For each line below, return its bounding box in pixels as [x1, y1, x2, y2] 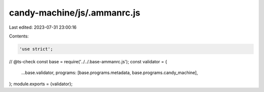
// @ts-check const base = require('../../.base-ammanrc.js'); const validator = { [9, 58, 167, 64]
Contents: [9, 33, 29, 39]
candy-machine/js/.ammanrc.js [9, 7, 140, 18]
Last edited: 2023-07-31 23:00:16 [9, 24, 77, 30]
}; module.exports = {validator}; [9, 81, 73, 87]
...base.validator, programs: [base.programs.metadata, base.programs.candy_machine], [21, 70, 198, 75]
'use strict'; [19, 46, 53, 52]
